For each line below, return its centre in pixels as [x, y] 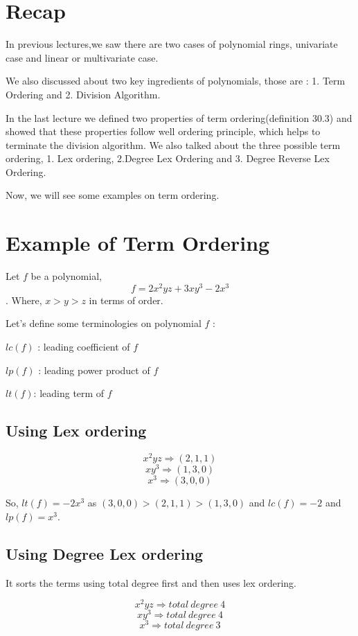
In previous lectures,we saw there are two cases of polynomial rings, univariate [172, 44]
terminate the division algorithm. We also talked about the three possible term [173, 144]
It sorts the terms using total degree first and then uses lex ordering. [151, 582]
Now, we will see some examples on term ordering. [113, 195]
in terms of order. [126, 300]
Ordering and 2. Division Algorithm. [83, 94]
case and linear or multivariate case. [82, 57]
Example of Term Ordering [138, 243]
